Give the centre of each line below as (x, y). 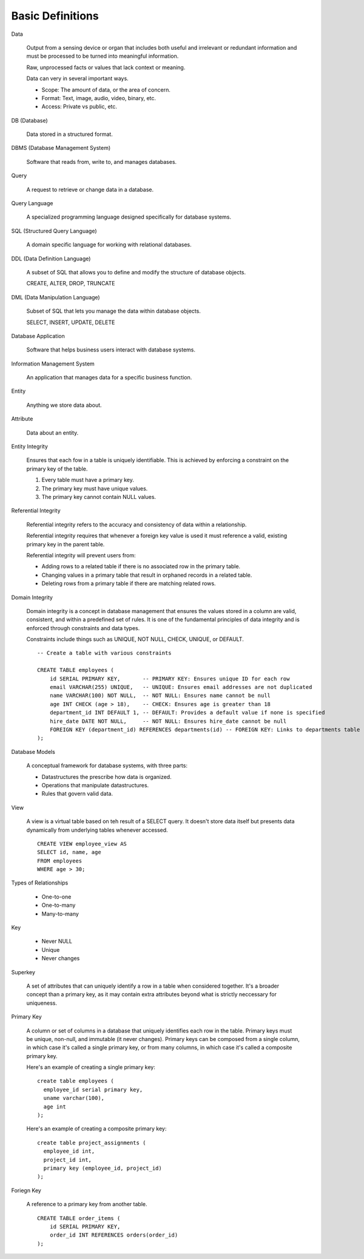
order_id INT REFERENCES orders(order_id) (114, 1235)
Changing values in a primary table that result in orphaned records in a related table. (147, 575)
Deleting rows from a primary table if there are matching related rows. (129, 583)
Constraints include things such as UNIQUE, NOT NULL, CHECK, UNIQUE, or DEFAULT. (135, 639)
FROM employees (60, 861)
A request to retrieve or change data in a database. (90, 189)
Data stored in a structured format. (70, 134)
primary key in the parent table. (66, 544)
